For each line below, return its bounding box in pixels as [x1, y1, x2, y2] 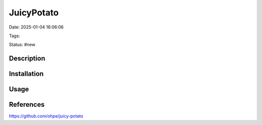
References [9, 100, 45, 109]
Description [9, 55, 46, 63]
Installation [9, 70, 44, 78]
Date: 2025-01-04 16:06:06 [9, 24, 64, 30]
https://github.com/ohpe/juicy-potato [9, 113, 83, 119]
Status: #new [9, 42, 36, 48]
